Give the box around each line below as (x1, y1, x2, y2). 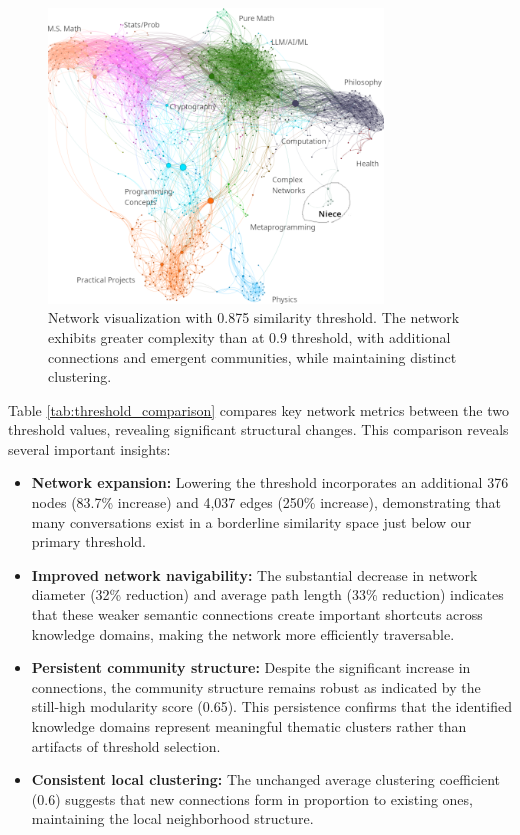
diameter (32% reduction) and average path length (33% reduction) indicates (31, 584, 504, 605)
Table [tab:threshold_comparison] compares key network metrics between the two (8, 399, 509, 420)
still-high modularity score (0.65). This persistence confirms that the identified (31, 696, 512, 717)
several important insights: (8, 438, 171, 459)
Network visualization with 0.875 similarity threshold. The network (48, 307, 460, 328)
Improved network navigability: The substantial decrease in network (31, 564, 478, 585)
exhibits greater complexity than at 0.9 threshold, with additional (48, 326, 451, 347)
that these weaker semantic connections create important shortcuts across (31, 604, 483, 625)
